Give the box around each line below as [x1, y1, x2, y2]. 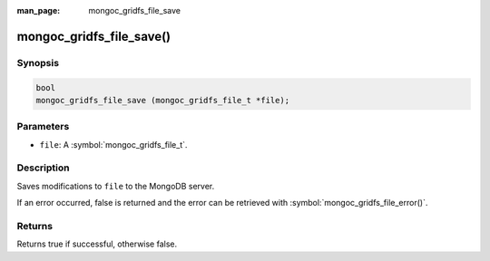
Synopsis [16, 56, 59, 69]
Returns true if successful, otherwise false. [16, 238, 178, 249]
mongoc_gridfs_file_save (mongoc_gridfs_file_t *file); [35, 95, 290, 105]
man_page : [16, 5, 61, 15]
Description [16, 161, 70, 174]
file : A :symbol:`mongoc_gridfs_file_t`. [39, 139, 188, 150]
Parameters [16, 121, 70, 133]
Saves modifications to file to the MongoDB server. [16, 180, 215, 191]
